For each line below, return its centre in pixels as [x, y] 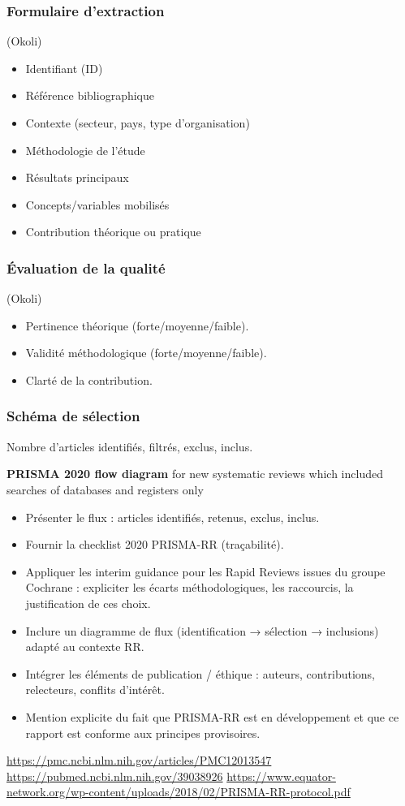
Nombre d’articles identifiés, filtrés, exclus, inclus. [130, 446]
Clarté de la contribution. [89, 379]
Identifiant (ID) [64, 68]
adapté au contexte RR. [85, 647]
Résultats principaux [77, 177]
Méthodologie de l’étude [85, 150]
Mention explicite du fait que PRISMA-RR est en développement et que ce [212, 716]
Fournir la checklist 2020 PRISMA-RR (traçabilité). [155, 544]
